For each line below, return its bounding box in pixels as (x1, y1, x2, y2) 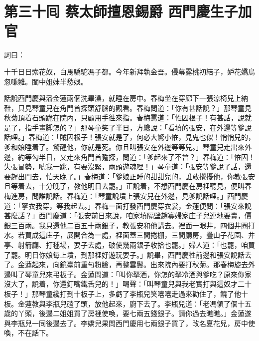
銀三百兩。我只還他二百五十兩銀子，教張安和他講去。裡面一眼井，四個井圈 (4, 220, 248, 230)
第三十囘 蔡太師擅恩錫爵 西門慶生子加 (4, 1, 252, 21)
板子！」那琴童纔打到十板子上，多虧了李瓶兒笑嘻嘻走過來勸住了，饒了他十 (4, 288, 248, 299)
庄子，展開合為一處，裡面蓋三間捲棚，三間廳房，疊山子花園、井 (45, 230, 255, 240)
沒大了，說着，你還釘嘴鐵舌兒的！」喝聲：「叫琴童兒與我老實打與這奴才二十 (4, 279, 252, 289)
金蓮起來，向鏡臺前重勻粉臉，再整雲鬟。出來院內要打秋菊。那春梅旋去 (17, 259, 248, 270)
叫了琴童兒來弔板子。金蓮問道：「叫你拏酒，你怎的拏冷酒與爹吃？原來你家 (10, 269, 252, 279)
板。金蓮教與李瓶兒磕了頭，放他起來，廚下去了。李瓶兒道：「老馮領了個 (4, 298, 238, 309)
